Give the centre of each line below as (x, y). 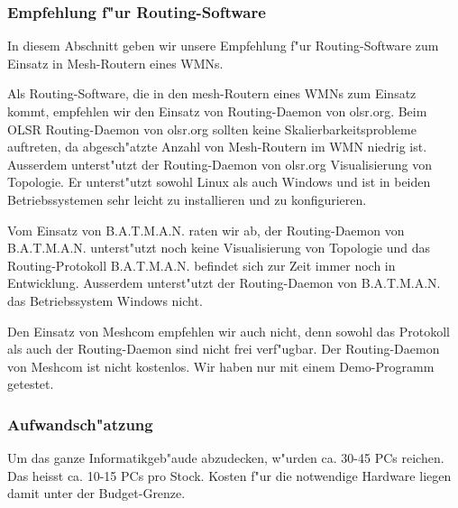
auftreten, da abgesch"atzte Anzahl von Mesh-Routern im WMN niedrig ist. (217, 147)
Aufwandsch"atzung (80, 424)
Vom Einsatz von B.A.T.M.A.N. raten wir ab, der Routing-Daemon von (206, 230)
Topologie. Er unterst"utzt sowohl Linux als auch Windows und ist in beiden (219, 182)
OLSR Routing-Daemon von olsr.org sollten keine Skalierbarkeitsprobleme (212, 129)
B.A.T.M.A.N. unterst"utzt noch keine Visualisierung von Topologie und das (219, 248)
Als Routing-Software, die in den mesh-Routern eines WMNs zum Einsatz (212, 93)
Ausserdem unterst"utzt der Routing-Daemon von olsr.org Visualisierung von (220, 164)
